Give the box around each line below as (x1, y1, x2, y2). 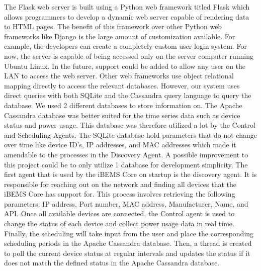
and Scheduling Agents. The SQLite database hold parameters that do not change (4, 129, 257, 140)
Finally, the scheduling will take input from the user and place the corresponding (4, 228, 254, 238)
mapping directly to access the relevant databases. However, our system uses (4, 80, 240, 91)
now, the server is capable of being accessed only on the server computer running (4, 50, 254, 61)
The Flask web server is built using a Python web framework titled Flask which (4, 2, 250, 12)
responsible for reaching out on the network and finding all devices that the (4, 178, 237, 189)
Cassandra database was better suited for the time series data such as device (4, 110, 240, 120)
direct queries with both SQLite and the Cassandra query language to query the (4, 90, 251, 101)
